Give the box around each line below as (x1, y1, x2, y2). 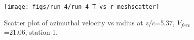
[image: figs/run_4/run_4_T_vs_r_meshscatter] (4, 3, 159, 10)
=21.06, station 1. (4, 27, 58, 37)
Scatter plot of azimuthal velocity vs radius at (4, 17, 143, 27)
